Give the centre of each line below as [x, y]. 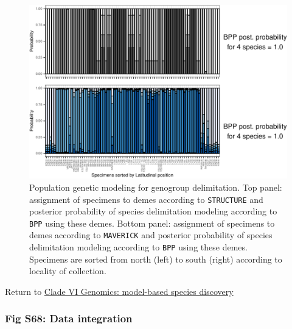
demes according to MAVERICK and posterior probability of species [151, 235]
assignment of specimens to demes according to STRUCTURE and [146, 199]
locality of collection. [68, 271]
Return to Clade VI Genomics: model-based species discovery [119, 291]
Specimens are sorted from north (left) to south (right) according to [156, 259]
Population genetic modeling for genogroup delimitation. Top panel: [156, 187]
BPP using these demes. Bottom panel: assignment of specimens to [152, 223]
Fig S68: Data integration [69, 318]
